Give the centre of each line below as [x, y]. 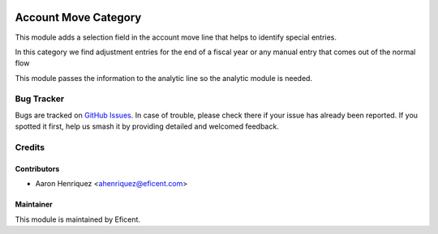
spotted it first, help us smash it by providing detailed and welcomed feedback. [147, 126]
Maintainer [34, 204]
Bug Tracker [40, 99]
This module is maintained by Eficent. [78, 219]
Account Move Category [78, 17]
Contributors [37, 168]
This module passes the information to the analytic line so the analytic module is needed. [163, 78]
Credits [30, 147]
